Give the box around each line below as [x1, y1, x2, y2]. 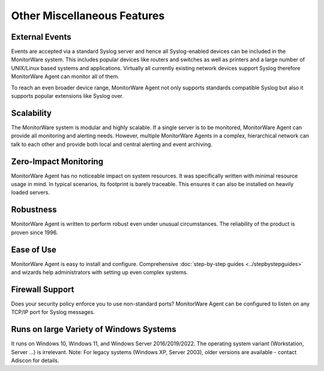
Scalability [11, 108, 52, 118]
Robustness [11, 205, 57, 215]
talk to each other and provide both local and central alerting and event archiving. [11, 140, 213, 148]
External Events [11, 32, 71, 42]
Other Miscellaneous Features [11, 9, 165, 22]
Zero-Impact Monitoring [11, 156, 104, 166]
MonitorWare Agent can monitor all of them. [11, 73, 120, 80]
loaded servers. [11, 189, 50, 196]
